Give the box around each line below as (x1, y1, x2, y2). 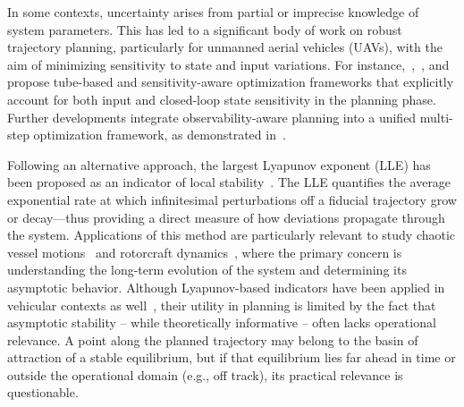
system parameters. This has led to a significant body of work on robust (7, 20, 402, 38)
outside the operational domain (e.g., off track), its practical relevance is (7, 365, 403, 384)
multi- (419, 107, 453, 126)
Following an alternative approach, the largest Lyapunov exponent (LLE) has (7, 155, 431, 174)
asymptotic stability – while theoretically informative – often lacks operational (7, 313, 436, 332)
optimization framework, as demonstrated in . (33, 125, 286, 144)
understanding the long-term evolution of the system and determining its (7, 260, 407, 279)
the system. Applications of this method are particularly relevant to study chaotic (7, 225, 456, 244)
